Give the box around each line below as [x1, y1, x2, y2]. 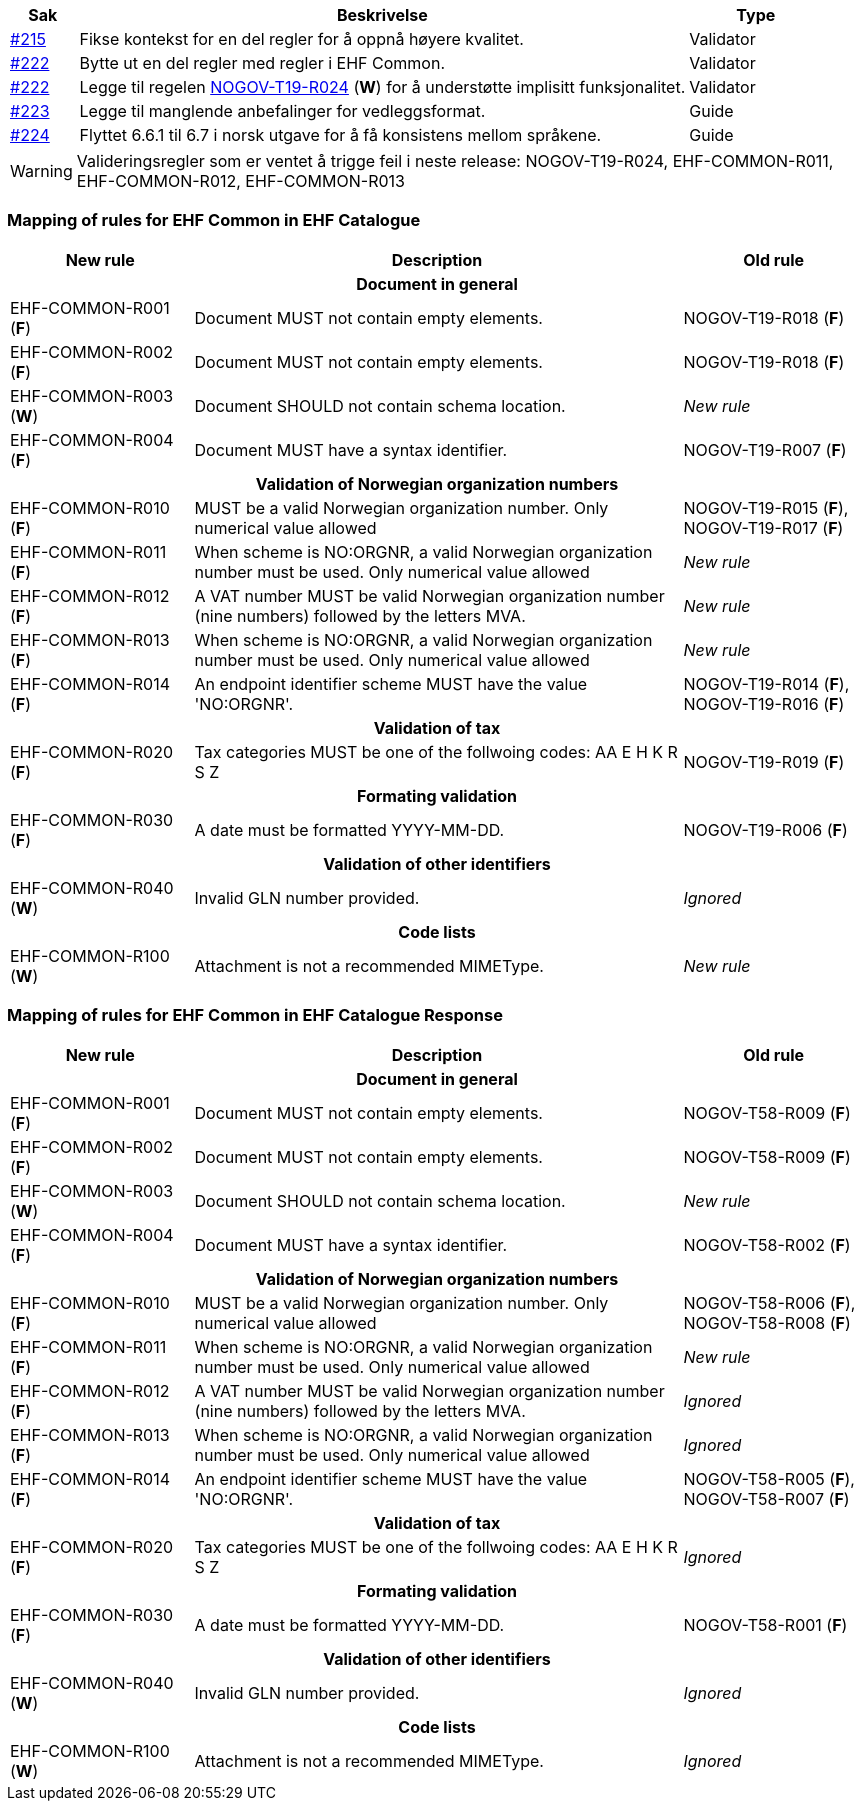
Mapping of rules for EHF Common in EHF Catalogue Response [7, 1005, 503, 1026]
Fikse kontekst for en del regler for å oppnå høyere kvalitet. [79, 29, 524, 49]
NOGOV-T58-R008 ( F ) [683, 1312, 851, 1333]
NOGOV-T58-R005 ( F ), [683, 1468, 855, 1489]
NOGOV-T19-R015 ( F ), [683, 497, 849, 518]
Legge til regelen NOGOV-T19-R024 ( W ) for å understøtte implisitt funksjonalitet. [79, 77, 686, 97]
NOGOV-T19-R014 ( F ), [683, 673, 850, 694]
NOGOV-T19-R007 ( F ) [683, 439, 847, 460]
